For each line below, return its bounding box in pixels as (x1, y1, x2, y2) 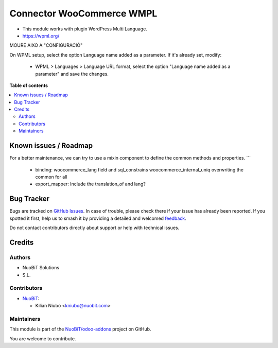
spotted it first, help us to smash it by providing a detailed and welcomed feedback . (9, 215, 186, 221)
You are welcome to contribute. (9, 335, 76, 342)
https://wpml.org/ (22, 32, 60, 39)
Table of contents (9, 82, 48, 89)
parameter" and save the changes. (35, 71, 109, 77)
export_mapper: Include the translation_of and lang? (35, 181, 146, 187)
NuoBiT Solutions (22, 265, 59, 271)
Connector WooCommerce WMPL (9, 8, 158, 19)
